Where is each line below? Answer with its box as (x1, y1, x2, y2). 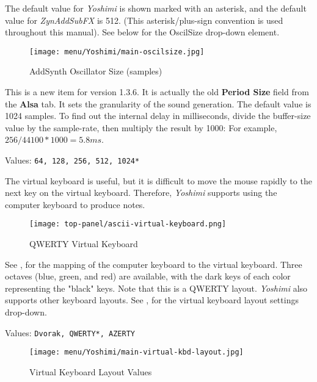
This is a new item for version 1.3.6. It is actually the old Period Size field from (5, 85, 309, 98)
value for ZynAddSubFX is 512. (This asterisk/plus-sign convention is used (5, 13, 283, 26)
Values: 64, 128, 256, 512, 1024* (5, 154, 140, 166)
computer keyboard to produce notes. (5, 198, 145, 211)
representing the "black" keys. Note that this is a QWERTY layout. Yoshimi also (5, 281, 308, 294)
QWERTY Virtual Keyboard (29, 237, 138, 250)
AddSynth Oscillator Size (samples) (29, 65, 162, 77)
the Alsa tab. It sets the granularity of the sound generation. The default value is (5, 97, 312, 110)
